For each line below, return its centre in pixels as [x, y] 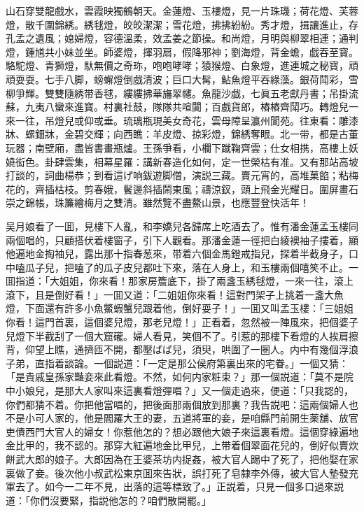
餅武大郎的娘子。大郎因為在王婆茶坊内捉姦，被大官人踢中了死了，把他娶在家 [182, 459]
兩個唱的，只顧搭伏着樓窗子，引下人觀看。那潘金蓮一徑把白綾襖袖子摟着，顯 [182, 240]
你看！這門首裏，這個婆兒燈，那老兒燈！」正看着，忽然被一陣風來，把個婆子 [182, 322]
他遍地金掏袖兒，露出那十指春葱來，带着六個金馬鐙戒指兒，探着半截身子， [177, 254]
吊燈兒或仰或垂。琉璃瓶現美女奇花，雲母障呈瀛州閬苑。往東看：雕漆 [201, 120]
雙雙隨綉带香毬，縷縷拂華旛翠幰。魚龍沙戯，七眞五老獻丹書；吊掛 [196, 93]
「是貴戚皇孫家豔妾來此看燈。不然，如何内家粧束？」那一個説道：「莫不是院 [180, 377]
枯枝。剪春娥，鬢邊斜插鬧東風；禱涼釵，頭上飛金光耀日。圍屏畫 [201, 189]
